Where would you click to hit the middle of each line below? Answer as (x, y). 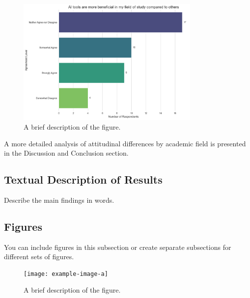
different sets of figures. (39, 257)
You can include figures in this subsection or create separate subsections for (118, 247)
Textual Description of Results (83, 179)
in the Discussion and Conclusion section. (66, 153)
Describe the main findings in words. (59, 200)
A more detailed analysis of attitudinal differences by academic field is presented (125, 143)
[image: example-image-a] (66, 274)
